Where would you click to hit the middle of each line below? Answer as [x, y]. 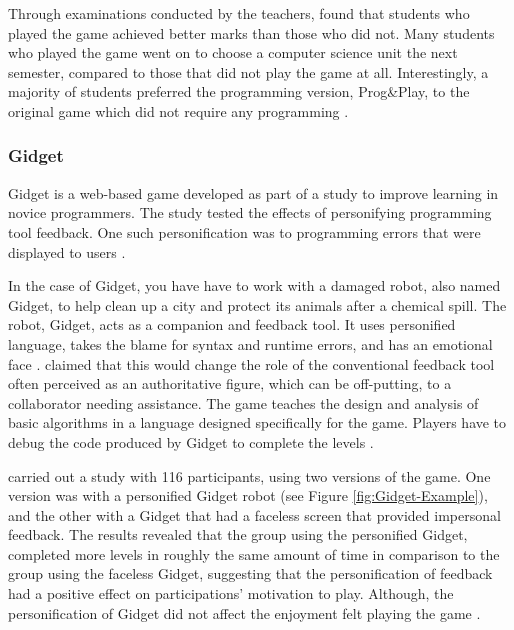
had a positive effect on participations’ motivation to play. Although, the [231, 593]
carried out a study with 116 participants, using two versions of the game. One [249, 475]
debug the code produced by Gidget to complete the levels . [191, 441]
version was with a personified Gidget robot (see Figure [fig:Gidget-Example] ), [248, 495]
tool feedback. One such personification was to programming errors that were [244, 231]
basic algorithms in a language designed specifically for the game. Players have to [257, 422]
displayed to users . [67, 251]
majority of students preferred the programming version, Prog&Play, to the [239, 91]
